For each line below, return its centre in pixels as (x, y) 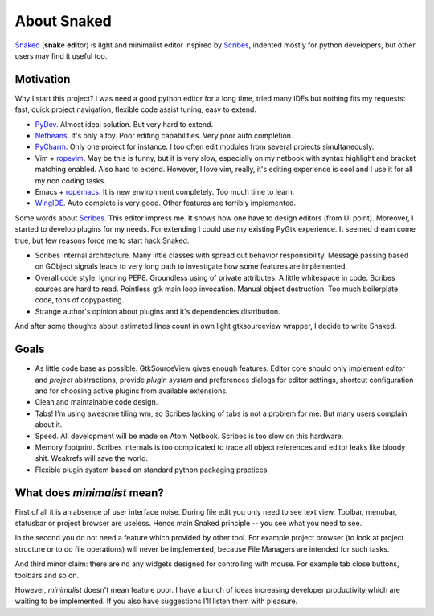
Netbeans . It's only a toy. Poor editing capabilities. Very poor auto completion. (164, 136)
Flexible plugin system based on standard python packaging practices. (152, 470)
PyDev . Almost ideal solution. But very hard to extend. (124, 124)
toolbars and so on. (47, 575)
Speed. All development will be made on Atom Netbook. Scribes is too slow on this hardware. (189, 436)
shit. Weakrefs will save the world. (92, 458)
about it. (49, 425)
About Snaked (63, 21)
